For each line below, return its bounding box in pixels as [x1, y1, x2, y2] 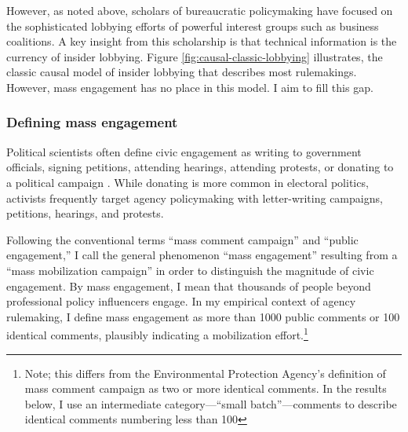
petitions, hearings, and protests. [6, 205, 164, 221]
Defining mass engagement [6, 112, 178, 132]
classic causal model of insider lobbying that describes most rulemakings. [6, 64, 357, 80]
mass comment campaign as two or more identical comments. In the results [24, 380, 387, 397]
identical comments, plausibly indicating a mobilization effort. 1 [6, 324, 308, 342]
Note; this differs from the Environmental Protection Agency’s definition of [24, 364, 386, 381]
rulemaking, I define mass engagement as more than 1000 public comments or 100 [6, 308, 400, 324]
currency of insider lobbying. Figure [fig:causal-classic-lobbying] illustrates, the [6, 48, 383, 64]
